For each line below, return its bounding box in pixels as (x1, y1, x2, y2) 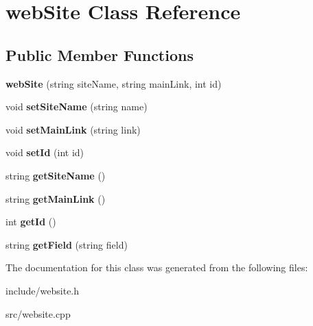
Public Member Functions (5, 44, 194, 65)
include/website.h (5, 283, 80, 297)
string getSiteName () (5, 168, 106, 182)
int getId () (5, 214, 56, 229)
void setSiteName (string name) (5, 99, 148, 114)
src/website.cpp (5, 306, 71, 321)
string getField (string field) (5, 237, 128, 251)
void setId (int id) (5, 145, 84, 160)
